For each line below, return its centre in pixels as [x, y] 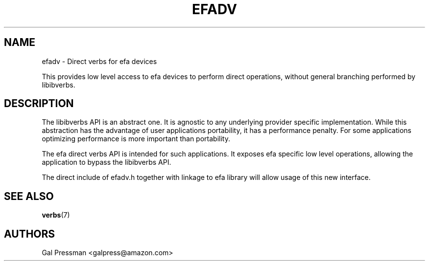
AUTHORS [30, 234]
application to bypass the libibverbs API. [107, 162]
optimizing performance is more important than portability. [136, 139]
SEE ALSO [29, 196]
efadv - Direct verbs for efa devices [99, 61]
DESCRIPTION [39, 104]
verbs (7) [56, 215]
